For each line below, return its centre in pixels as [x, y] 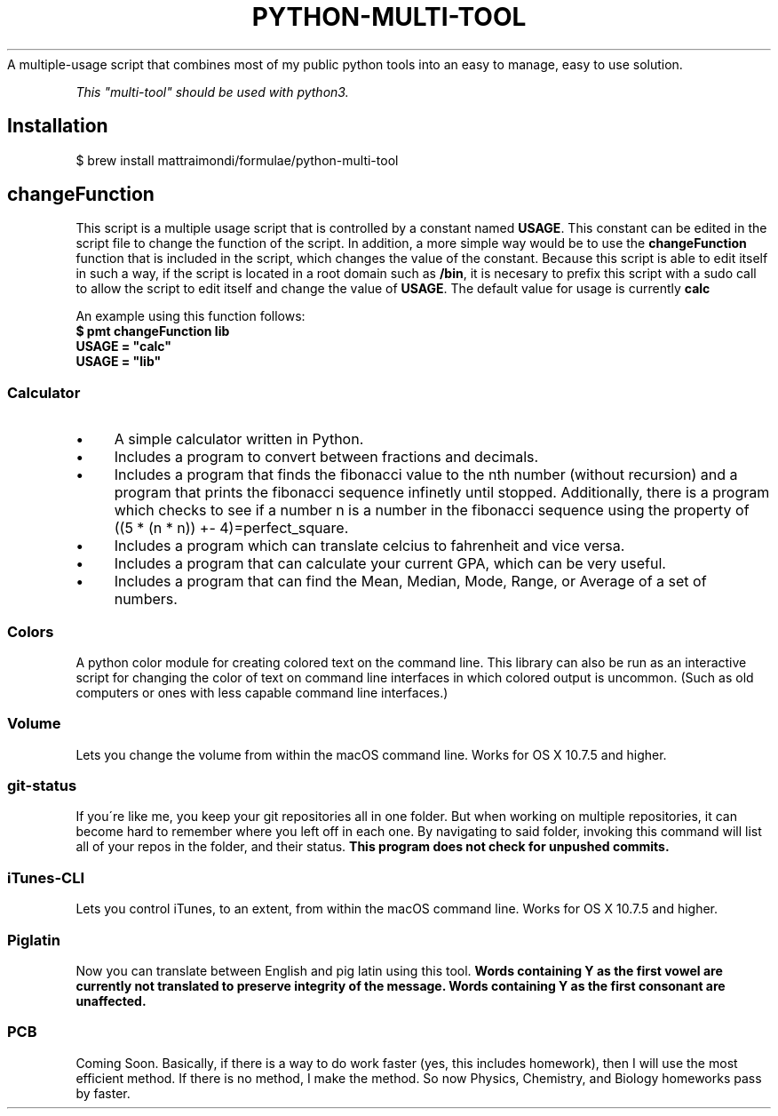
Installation [58, 126]
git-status [42, 786]
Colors [31, 631]
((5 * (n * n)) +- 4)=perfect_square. [231, 528]
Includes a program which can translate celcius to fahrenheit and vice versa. [369, 546]
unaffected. [111, 1000]
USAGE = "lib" [119, 362]
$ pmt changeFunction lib [153, 331]
